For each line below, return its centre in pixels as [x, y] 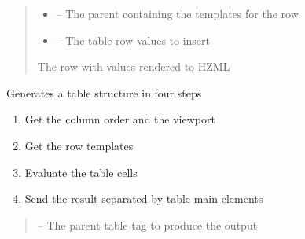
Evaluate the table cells [81, 172]
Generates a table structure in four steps [104, 92]
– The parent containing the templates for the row [177, 13]
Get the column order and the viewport [120, 119]
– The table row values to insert [133, 40]
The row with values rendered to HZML [134, 66]
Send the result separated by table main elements [144, 199]
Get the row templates [79, 145]
